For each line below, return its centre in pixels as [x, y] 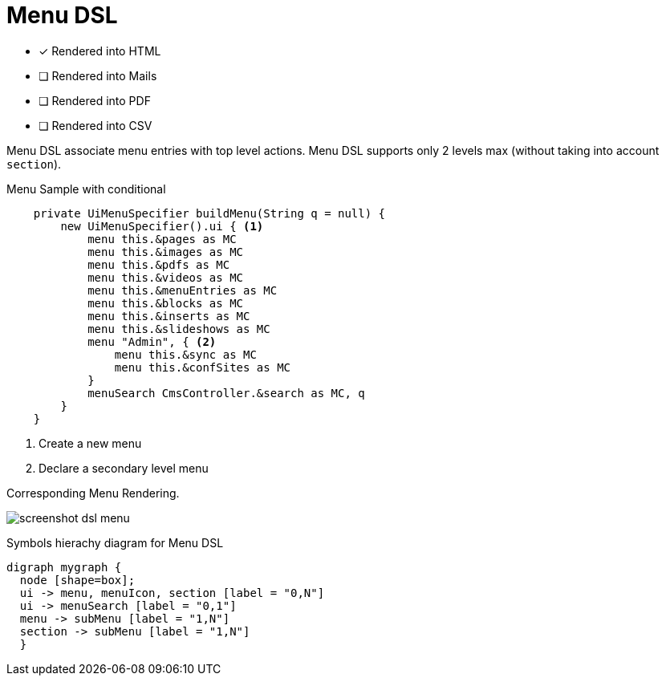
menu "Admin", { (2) [152, 341]
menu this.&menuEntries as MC [183, 290]
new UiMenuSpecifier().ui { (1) [162, 226]
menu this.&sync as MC [185, 354]
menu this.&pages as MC [162, 239]
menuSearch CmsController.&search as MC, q [226, 393]
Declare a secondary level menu [124, 468]
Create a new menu [90, 443]
